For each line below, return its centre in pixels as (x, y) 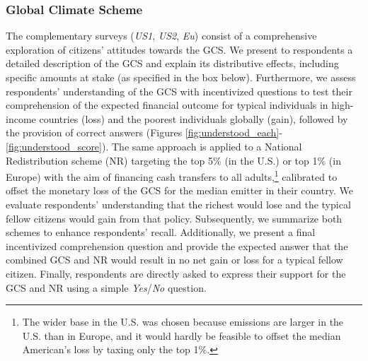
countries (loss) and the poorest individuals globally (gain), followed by (194, 118)
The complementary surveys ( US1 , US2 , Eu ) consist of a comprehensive (161, 36)
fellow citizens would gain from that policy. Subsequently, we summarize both (174, 218)
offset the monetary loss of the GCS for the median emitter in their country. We (179, 190)
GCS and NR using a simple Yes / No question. (106, 287)
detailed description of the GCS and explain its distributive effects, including (172, 63)
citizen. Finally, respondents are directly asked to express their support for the (176, 273)
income (21, 118)
